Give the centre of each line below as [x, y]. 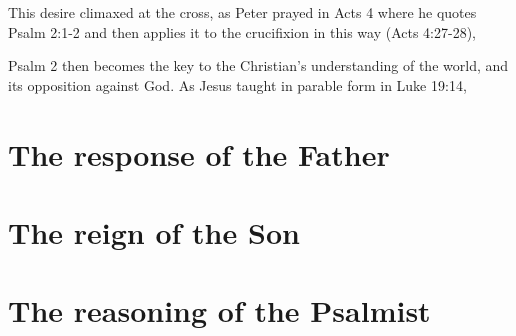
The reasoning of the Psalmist [219, 310]
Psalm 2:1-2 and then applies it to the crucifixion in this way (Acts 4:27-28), [242, 31]
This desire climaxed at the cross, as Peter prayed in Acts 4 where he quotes [242, 12]
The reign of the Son [154, 231]
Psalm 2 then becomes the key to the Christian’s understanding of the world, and [258, 65]
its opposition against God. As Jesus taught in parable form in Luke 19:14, [237, 84]
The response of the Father [199, 153]
